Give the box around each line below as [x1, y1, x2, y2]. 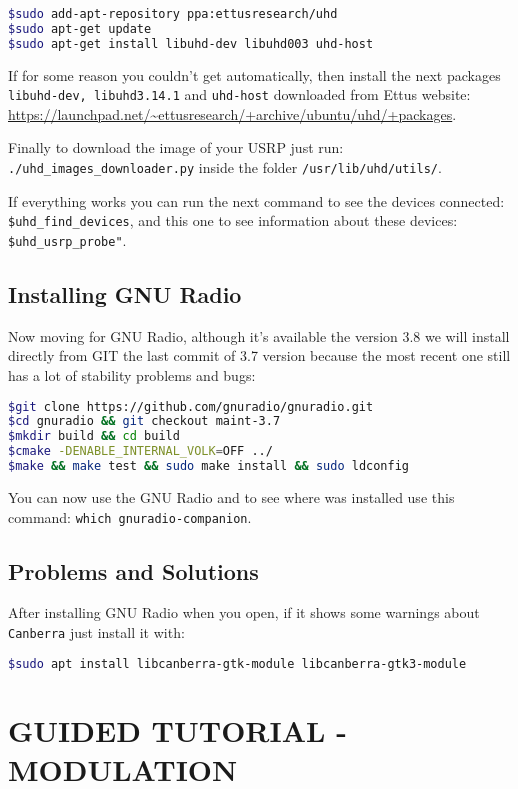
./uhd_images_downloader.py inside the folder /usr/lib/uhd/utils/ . [8, 157, 442, 178]
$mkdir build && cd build [8, 429, 180, 444]
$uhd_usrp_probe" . [8, 229, 127, 250]
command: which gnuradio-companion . [8, 506, 252, 527]
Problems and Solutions [8, 555, 259, 586]
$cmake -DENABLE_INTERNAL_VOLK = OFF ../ [8, 444, 273, 459]
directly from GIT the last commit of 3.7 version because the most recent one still [8, 345, 511, 366]
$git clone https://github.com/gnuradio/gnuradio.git [8, 399, 374, 414]
